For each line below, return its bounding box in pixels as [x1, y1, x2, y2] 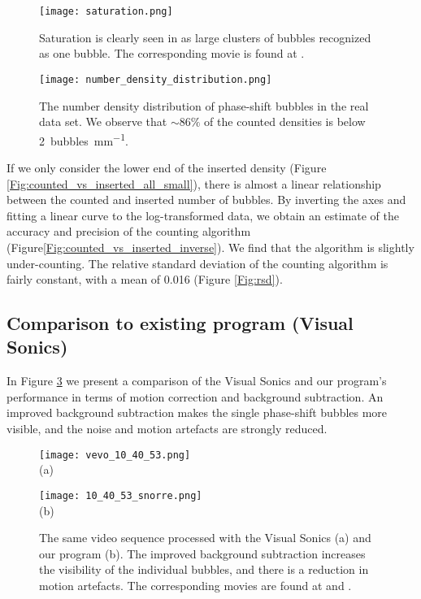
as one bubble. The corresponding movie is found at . [39, 45, 305, 62]
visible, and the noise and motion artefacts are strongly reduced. [7, 420, 328, 437]
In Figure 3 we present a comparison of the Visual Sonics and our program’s [7, 372, 387, 389]
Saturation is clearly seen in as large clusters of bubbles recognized [39, 28, 371, 46]
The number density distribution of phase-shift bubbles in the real [39, 97, 369, 114]
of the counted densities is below [204, 113, 366, 130]
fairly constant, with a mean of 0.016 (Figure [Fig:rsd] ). [7, 271, 283, 288]
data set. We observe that [39, 113, 167, 130]
